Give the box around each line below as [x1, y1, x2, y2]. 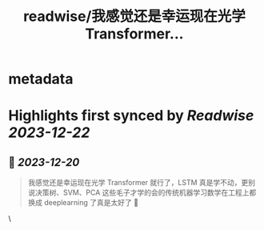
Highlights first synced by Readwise [8, 107, 254, 125]
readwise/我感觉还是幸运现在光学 [22, 7, 246, 26]
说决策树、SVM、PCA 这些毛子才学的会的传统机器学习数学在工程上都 [27, 188, 257, 197]
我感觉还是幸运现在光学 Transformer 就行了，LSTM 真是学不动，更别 [27, 178, 256, 188]
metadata [8, 70, 74, 88]
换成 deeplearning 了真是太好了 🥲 [27, 198, 138, 208]
